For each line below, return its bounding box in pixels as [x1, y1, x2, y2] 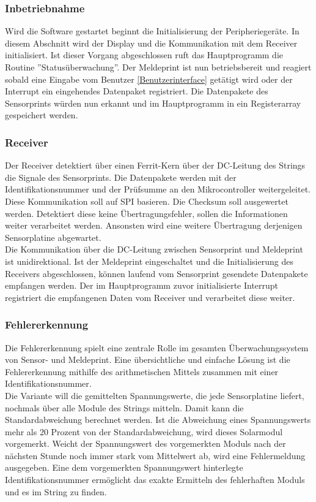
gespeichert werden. [5, 108, 78, 121]
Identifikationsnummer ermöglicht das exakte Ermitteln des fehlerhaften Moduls [5, 473, 305, 486]
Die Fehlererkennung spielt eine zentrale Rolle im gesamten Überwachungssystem [5, 341, 309, 354]
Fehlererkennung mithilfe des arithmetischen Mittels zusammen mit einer [5, 365, 279, 378]
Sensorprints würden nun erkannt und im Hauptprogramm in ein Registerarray [5, 96, 301, 109]
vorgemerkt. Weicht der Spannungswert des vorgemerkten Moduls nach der [5, 437, 286, 450]
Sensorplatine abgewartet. [5, 230, 101, 243]
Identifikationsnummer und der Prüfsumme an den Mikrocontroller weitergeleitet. [5, 183, 310, 196]
